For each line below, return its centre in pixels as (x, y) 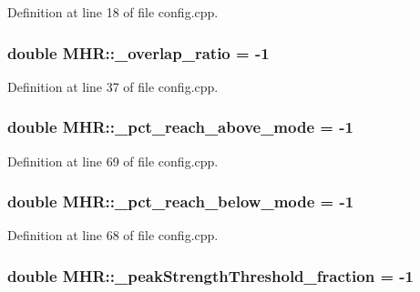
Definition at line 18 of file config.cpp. (113, 12)
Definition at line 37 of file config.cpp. (113, 86)
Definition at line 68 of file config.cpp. (113, 235)
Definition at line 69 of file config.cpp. (113, 161)
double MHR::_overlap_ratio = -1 (138, 52)
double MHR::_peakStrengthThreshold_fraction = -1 (210, 275)
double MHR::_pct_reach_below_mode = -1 (181, 201)
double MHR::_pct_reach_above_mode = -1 (180, 127)
